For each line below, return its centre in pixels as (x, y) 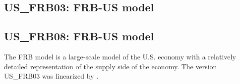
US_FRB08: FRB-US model (79, 36)
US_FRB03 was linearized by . (51, 76)
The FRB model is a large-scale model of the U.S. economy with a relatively (120, 56)
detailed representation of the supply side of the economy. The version (111, 66)
